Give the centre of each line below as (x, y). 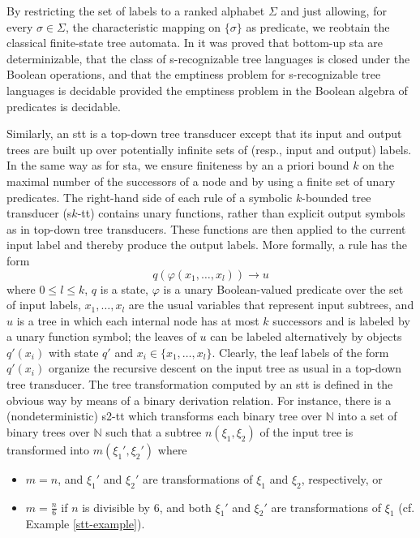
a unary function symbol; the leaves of (101, 336)
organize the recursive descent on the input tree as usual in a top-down (225, 368)
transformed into (48, 449)
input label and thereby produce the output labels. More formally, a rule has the (207, 245)
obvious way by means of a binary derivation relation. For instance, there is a (199, 400)
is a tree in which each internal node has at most (138, 320)
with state (73, 352)
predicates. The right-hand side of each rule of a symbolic (150, 197)
